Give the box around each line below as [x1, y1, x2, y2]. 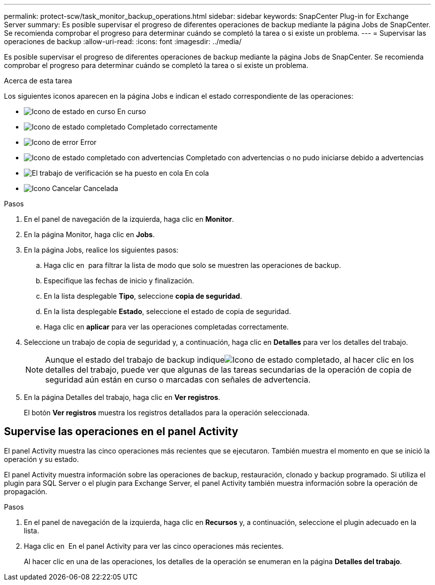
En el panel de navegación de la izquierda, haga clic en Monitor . [24, 215, 234, 223]
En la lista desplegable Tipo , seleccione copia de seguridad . [44, 292, 242, 300]
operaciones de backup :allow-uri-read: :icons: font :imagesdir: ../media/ [4, 37, 242, 46]
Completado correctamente [127, 123, 217, 131]
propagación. [4, 487, 48, 496]
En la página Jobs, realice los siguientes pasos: [24, 246, 179, 254]
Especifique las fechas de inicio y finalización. [44, 276, 194, 285]
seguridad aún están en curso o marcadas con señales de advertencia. [45, 375, 311, 385]
